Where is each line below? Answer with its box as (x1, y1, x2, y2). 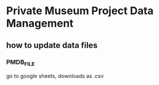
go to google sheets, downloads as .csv (6, 73, 104, 80)
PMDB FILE (6, 58, 35, 67)
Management (6, 17, 74, 30)
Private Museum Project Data (6, 4, 154, 18)
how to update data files (6, 40, 98, 50)
